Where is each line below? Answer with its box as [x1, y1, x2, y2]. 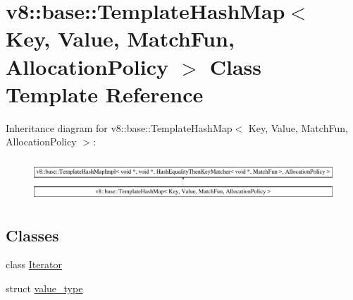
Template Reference [6, 79, 204, 108]
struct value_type [6, 280, 83, 295]
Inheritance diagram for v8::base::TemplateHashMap [6, 120, 233, 135]
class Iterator [6, 257, 62, 272]
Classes [6, 224, 59, 246]
